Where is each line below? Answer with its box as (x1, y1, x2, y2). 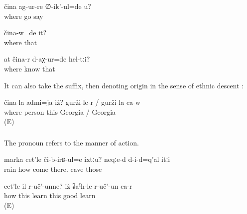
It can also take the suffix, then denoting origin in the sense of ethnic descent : (4, 80, 244, 90)
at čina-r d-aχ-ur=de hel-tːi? (4, 54, 90, 64)
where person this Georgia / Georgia (4, 106, 116, 117)
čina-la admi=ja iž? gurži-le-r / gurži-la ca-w (4, 97, 140, 107)
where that (4, 37, 37, 47)
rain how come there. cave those (4, 164, 102, 174)
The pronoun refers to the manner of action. (4, 137, 139, 147)
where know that (4, 63, 55, 73)
